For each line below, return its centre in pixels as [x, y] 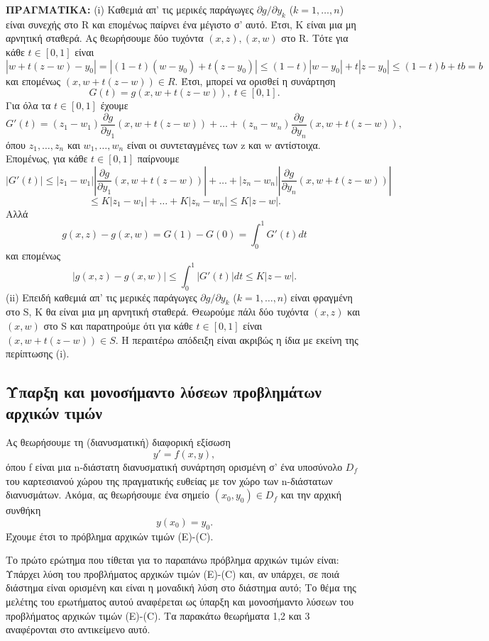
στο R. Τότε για [315, 38]
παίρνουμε [158, 158]
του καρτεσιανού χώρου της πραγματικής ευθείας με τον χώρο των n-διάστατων [169, 480]
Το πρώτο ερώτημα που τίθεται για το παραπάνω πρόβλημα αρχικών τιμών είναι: [172, 560]
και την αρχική [311, 495]
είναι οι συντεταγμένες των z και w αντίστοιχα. [224, 144]
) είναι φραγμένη [318, 297]
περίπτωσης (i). [38, 353]
